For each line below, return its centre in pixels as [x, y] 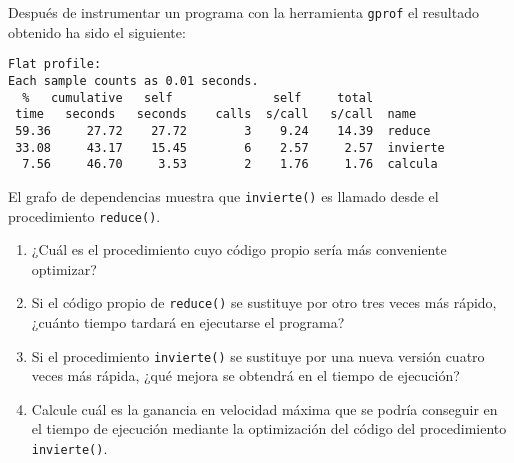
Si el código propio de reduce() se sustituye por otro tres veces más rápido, [264, 302]
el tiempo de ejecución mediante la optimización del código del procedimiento [269, 428]
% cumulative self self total [198, 97]
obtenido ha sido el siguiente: [97, 31]
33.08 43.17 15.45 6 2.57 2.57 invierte [230, 147]
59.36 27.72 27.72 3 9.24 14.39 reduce [223, 130]
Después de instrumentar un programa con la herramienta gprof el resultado [243, 12]
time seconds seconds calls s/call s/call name [216, 114]
